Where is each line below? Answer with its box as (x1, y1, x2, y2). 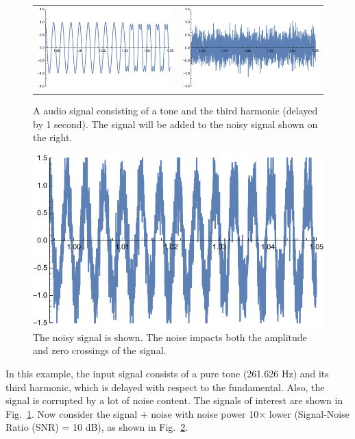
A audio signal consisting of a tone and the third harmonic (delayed (33, 103, 318, 118)
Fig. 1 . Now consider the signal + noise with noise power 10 (5, 406, 259, 421)
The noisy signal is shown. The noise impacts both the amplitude (33, 329, 307, 344)
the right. (33, 130, 73, 145)
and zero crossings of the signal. (33, 343, 167, 358)
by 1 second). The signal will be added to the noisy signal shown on (33, 116, 318, 131)
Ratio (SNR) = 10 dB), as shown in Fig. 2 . (5, 420, 188, 434)
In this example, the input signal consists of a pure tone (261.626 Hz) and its (5, 366, 329, 380)
